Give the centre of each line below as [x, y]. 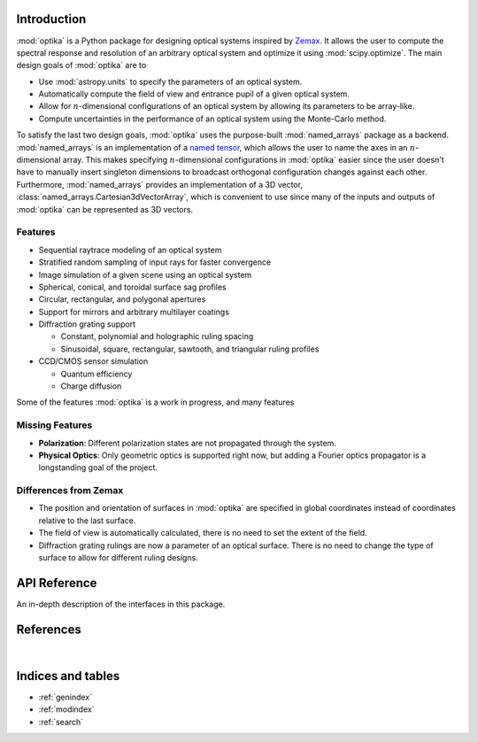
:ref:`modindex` [66, 709]
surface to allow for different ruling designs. [118, 558]
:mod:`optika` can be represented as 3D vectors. [105, 209]
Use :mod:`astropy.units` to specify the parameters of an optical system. [170, 81]
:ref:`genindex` [66, 697]
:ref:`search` [61, 722]
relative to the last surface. [87, 520]
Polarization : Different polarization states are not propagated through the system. [187, 443]
